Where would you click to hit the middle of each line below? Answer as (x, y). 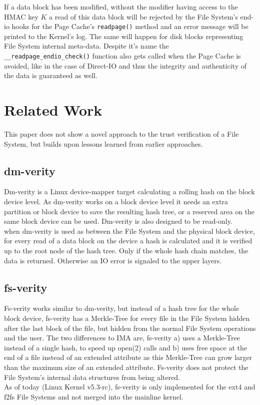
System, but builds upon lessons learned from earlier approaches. (103, 143)
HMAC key (21, 16)
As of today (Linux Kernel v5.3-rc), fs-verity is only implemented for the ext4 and (130, 387)
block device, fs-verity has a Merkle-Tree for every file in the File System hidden (127, 318)
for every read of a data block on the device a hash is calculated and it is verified (128, 241)
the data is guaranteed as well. (51, 75)
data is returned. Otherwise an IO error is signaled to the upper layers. (113, 260)
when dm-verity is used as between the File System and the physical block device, (129, 231)
